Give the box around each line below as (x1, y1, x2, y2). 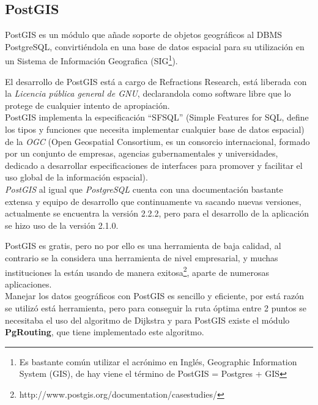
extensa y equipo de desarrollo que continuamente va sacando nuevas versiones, (5, 195, 301, 207)
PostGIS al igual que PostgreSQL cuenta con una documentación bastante (5, 182, 283, 195)
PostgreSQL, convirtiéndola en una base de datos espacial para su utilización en (5, 40, 305, 53)
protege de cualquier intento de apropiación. (5, 98, 170, 111)
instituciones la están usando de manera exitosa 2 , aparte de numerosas (5, 264, 269, 278)
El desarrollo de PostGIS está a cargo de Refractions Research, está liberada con (5, 75, 307, 87)
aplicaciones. (5, 277, 52, 290)
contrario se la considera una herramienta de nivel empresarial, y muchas (5, 251, 278, 264)
